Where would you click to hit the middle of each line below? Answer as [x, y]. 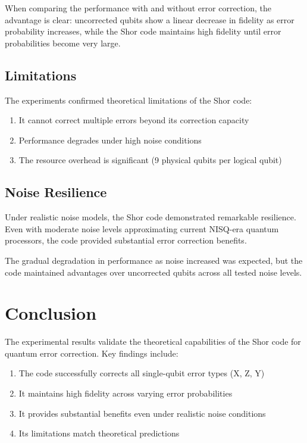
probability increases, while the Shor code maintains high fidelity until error [143, 31]
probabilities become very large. [63, 43]
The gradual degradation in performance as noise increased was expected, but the [154, 260]
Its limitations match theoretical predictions [99, 433]
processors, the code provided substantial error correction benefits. [126, 240]
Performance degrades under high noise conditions [110, 140]
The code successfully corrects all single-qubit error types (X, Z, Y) [142, 373]
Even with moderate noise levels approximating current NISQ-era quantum [142, 228]
